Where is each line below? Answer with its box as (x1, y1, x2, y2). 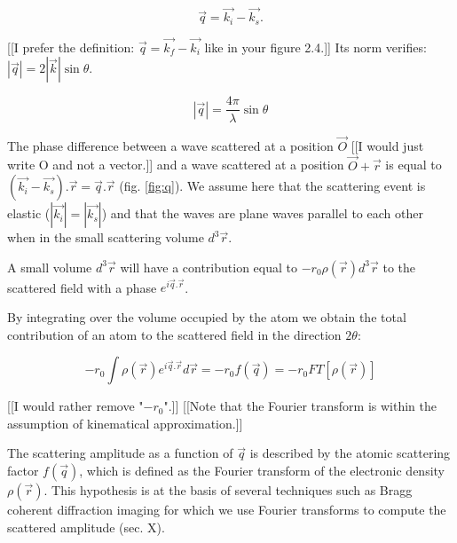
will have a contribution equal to (120, 257, 297, 276)
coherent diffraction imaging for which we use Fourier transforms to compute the (7, 500, 446, 518)
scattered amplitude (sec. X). (7, 517, 165, 536)
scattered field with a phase (7, 278, 157, 296)
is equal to (385, 155, 442, 174)
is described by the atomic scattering (249, 444, 451, 462)
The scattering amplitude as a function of (7, 444, 233, 462)
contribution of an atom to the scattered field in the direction (7, 325, 342, 343)
